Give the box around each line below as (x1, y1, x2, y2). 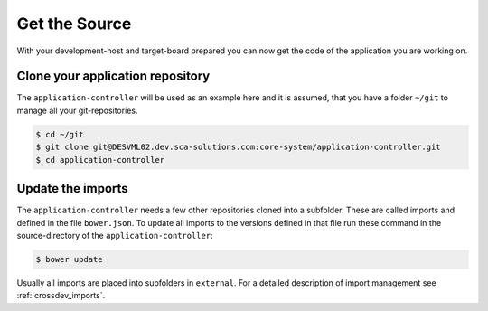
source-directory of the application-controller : (16, 230, 213, 240)
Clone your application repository (16, 69, 211, 84)
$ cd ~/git (35, 129, 84, 139)
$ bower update (35, 254, 103, 264)
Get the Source (16, 14, 132, 33)
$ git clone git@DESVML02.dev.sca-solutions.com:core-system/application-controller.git (35, 142, 442, 153)
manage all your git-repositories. (16, 105, 138, 116)
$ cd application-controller (35, 155, 165, 165)
